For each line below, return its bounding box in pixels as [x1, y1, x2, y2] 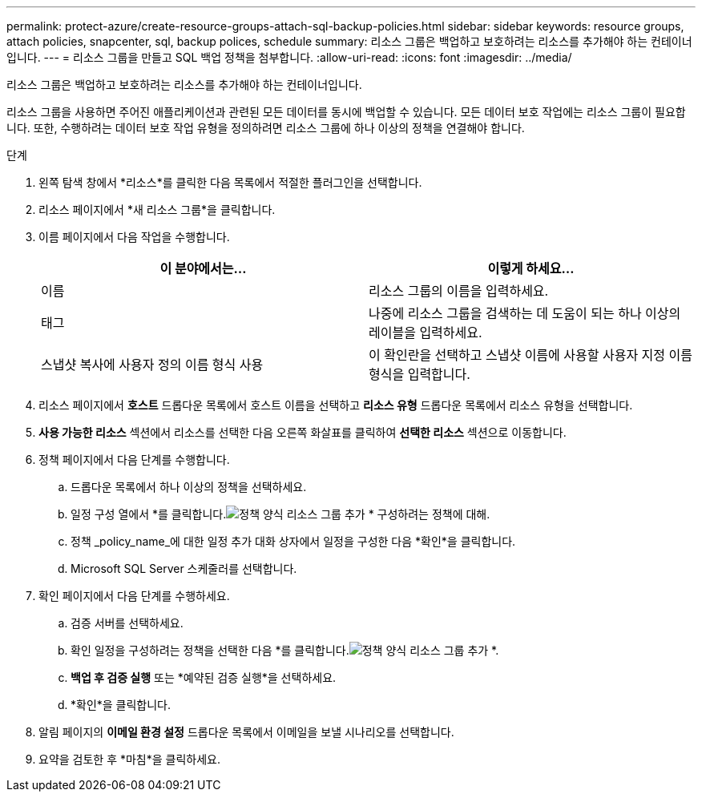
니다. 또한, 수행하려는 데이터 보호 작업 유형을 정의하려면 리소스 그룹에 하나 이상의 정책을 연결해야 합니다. [6, 121, 525, 135]
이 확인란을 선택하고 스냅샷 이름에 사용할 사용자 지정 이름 [369, 347, 693, 363]
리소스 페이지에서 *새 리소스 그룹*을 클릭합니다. [38, 203, 276, 216]
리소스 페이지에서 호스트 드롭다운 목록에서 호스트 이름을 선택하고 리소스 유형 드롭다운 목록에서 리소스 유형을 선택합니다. [38, 398, 633, 412]
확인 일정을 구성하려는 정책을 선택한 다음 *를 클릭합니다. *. [71, 643, 499, 657]
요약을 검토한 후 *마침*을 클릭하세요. [38, 752, 221, 766]
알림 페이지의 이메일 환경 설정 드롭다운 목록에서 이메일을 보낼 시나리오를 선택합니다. [38, 725, 454, 739]
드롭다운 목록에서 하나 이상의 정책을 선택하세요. [71, 480, 307, 494]
